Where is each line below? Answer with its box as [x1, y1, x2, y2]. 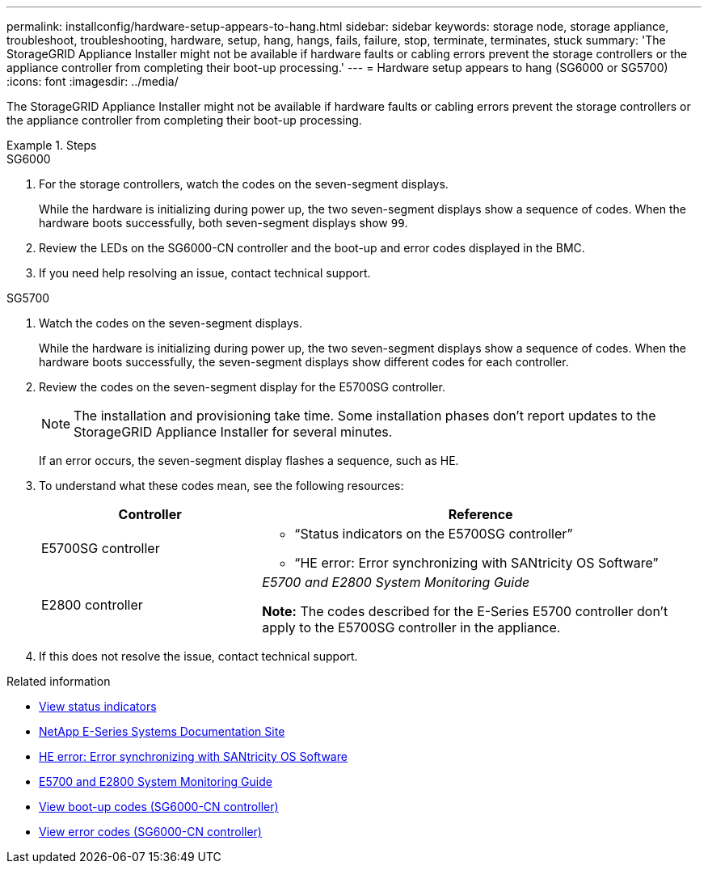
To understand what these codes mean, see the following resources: [39, 479, 404, 492]
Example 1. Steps [6, 138, 97, 152]
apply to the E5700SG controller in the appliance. [262, 619, 561, 636]
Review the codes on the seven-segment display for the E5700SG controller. [39, 380, 445, 394]
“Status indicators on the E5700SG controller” [294, 526, 573, 542]
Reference [448, 506, 513, 522]
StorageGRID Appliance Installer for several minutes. [74, 424, 393, 440]
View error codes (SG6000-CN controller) [39, 825, 262, 838]
